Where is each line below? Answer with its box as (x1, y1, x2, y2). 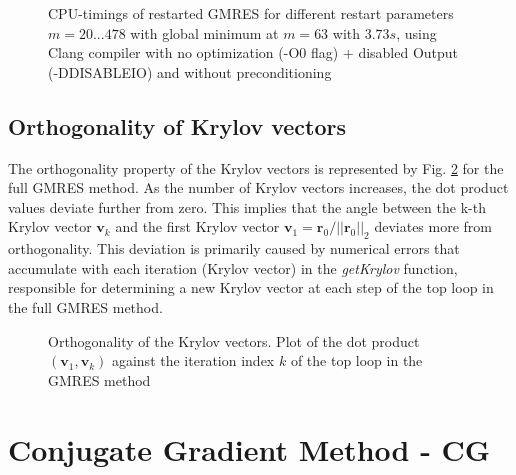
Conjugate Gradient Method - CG (8, 428, 491, 469)
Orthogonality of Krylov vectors (8, 110, 347, 141)
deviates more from (374, 216, 492, 237)
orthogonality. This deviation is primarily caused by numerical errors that (8, 238, 460, 259)
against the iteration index (111, 350, 275, 371)
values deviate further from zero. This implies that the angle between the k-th (8, 196, 486, 217)
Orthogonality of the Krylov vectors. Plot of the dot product (48, 330, 420, 351)
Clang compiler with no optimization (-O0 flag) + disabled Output (48, 42, 459, 63)
